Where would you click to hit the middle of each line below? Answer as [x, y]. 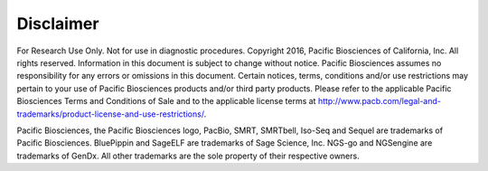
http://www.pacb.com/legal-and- [380, 101]
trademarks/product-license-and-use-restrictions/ [110, 114]
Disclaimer [58, 24]
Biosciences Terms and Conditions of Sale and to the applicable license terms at [166, 101]
